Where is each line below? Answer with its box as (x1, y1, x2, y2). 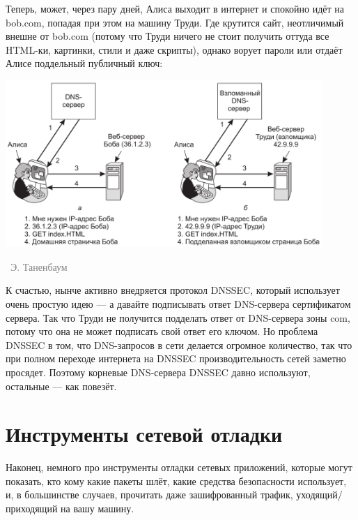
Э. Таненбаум (10, 259, 68, 274)
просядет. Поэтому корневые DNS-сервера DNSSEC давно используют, (6, 364, 311, 379)
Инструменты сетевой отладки (6, 419, 283, 448)
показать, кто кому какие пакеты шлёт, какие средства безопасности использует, (6, 473, 347, 488)
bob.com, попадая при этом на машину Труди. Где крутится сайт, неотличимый (6, 15, 344, 29)
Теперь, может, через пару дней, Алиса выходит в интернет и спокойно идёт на (6, 1, 344, 15)
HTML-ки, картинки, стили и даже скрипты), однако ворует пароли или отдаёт (6, 42, 343, 57)
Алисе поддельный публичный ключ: (6, 56, 163, 70)
